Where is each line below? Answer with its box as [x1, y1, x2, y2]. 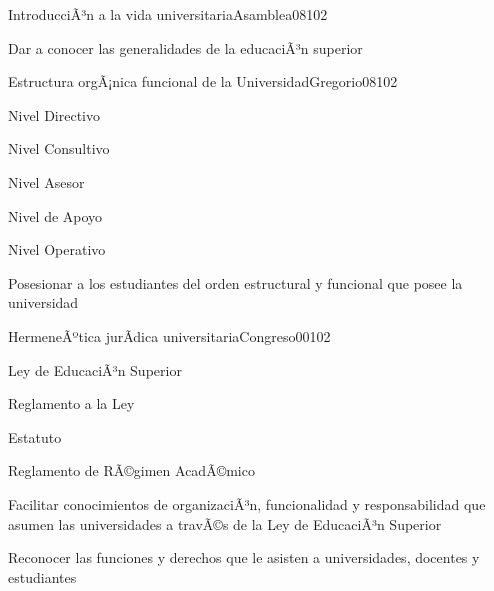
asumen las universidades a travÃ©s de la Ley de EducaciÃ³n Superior [8, 513, 442, 534]
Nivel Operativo [8, 239, 106, 260]
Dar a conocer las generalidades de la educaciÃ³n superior [8, 37, 363, 58]
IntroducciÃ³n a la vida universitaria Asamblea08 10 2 [8, 4, 328, 24]
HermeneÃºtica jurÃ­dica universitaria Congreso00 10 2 [8, 325, 331, 346]
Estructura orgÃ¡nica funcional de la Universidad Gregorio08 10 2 [8, 71, 398, 92]
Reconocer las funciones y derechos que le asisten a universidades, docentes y [8, 547, 480, 568]
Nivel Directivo [8, 104, 101, 125]
